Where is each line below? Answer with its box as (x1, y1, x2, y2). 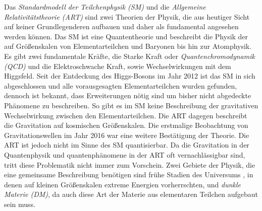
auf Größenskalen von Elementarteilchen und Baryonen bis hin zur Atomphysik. (4, 41, 252, 51)
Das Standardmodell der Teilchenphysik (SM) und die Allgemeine (4, 2, 206, 12)
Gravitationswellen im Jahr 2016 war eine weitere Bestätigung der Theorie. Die (4, 129, 249, 140)
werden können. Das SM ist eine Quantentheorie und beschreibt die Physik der (4, 31, 248, 41)
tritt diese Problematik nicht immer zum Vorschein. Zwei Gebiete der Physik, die (4, 159, 255, 170)
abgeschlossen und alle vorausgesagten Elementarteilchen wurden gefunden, (4, 80, 237, 91)
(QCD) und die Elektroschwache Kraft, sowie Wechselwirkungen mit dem (4, 60, 231, 71)
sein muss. (4, 198, 36, 209)
